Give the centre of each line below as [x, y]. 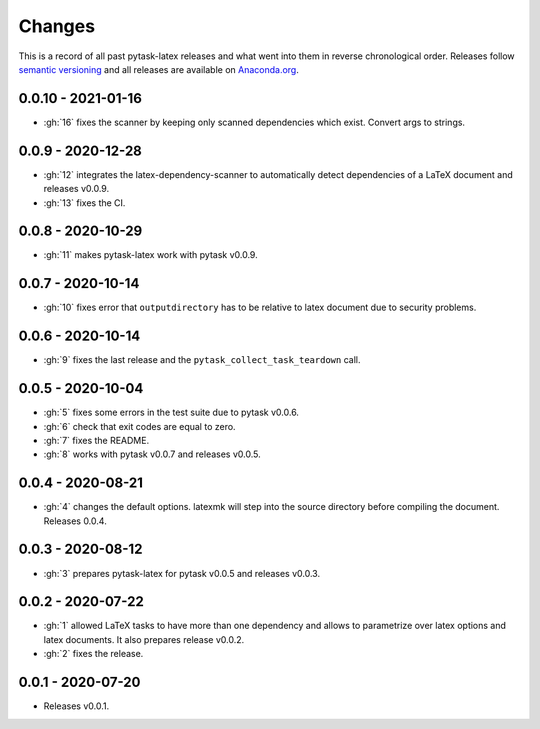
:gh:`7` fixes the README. [96, 440]
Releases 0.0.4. [75, 521]
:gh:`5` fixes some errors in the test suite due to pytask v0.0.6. [171, 412]
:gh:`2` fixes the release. [93, 654]
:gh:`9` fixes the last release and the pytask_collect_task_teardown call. [202, 360]
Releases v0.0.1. [76, 706]
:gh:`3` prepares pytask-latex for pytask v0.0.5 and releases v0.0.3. [181, 573]
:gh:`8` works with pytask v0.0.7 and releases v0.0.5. [152, 454]
